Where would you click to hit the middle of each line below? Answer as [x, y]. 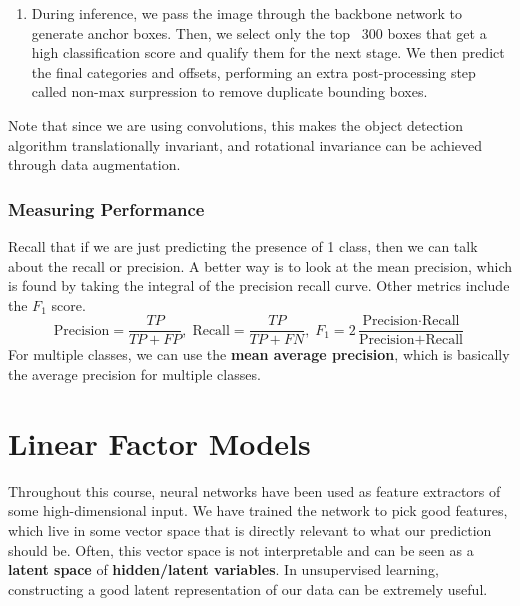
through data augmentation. [94, 164]
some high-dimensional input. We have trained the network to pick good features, [258, 510]
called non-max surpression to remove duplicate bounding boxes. [229, 91]
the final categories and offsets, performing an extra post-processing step [253, 71]
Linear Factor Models [159, 442]
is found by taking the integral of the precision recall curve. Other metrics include [259, 285]
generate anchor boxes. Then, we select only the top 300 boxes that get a [259, 32]
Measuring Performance [106, 208]
